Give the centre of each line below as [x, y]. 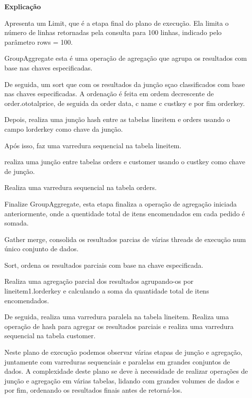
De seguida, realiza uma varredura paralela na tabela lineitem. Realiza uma [117, 317]
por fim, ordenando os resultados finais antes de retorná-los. [93, 390]
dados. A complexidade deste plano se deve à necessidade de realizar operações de [126, 371]
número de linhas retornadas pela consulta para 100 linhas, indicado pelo [113, 32]
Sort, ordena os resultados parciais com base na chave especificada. [104, 265]
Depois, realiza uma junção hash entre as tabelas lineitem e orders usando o [117, 119]
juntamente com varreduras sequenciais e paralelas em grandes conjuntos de [117, 361]
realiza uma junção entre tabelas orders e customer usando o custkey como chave [125, 162]
